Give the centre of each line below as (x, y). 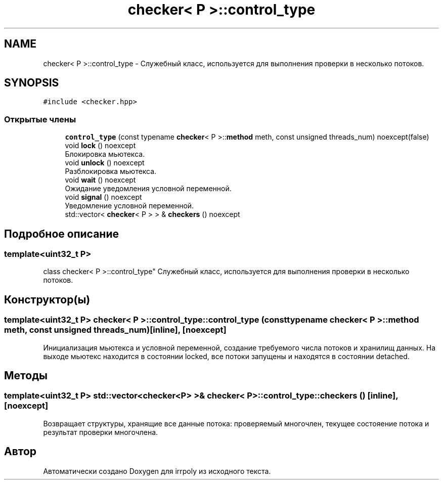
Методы (26, 376)
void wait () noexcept (100, 180)
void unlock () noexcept (105, 163)
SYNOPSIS (32, 83)
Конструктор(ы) (47, 299)
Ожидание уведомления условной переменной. (148, 189)
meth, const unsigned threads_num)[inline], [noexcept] (115, 330)
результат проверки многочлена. (101, 432)
